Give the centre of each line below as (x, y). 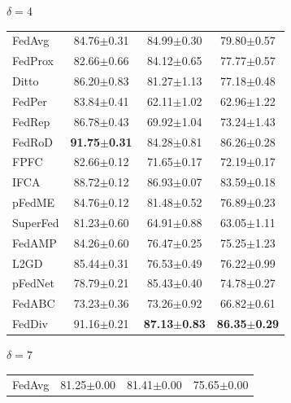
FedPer (30, 101)
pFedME (34, 202)
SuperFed (36, 222)
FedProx (33, 61)
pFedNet (33, 283)
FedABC (34, 303)
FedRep (31, 121)
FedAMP (35, 242)
